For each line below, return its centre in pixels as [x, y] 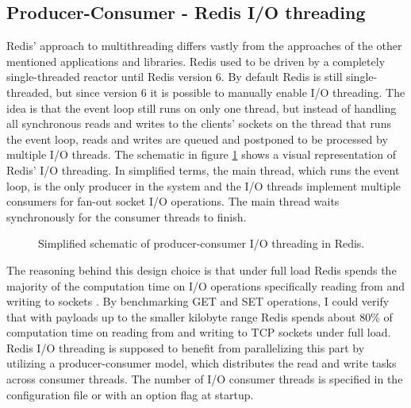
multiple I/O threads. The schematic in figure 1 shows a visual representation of [201, 154]
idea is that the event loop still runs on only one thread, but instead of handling [202, 108]
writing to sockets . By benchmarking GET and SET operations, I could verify [198, 301]
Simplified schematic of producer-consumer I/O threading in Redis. [202, 243]
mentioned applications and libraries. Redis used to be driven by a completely [196, 61]
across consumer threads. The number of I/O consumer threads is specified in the [205, 379]
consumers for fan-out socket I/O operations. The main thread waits [173, 201]
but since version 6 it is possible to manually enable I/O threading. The [230, 92]
